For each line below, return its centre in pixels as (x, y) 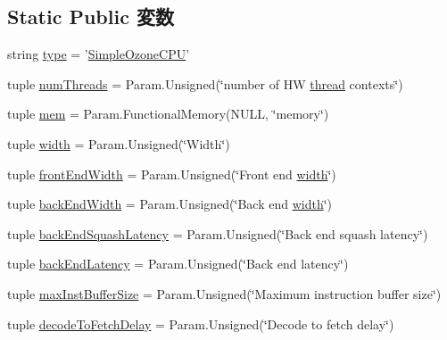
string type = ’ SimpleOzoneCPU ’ (99, 54)
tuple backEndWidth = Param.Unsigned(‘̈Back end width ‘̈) (170, 204)
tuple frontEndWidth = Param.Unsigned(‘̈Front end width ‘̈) (172, 174)
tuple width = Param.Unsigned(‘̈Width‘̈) (119, 143)
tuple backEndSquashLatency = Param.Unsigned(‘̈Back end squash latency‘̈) (218, 233)
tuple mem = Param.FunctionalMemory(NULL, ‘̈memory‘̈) (168, 114)
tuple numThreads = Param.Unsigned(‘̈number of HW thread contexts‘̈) (205, 83)
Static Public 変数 (91, 17)
